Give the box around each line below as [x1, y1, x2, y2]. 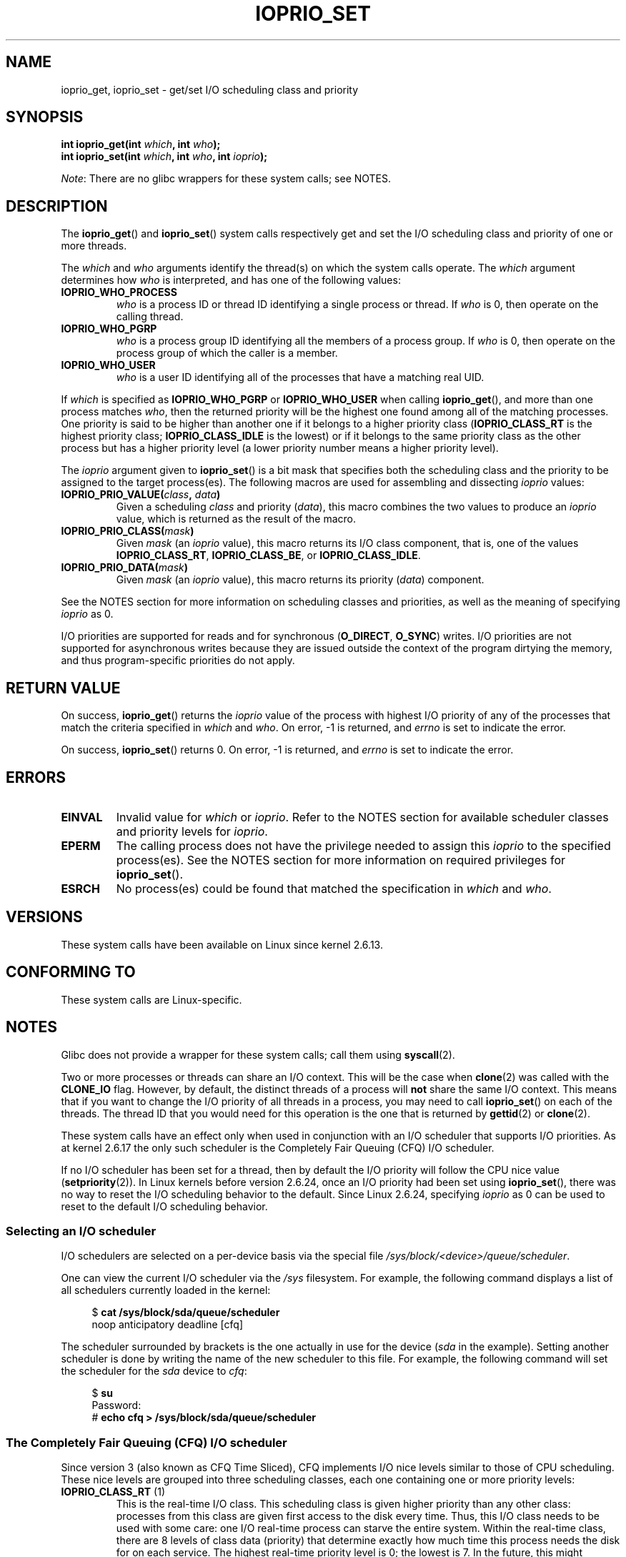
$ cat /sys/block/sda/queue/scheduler [91, 1306, 280, 1319]
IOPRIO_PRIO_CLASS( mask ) [61, 525, 194, 538]
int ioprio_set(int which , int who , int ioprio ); [61, 150, 268, 163]
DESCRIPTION [6, 197, 108, 215]
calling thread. [116, 310, 184, 323]
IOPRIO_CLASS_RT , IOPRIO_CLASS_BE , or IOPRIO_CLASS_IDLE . [116, 549, 421, 562]
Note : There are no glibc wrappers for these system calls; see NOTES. [61, 172, 392, 185]
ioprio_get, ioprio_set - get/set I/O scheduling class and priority [61, 83, 359, 96]
